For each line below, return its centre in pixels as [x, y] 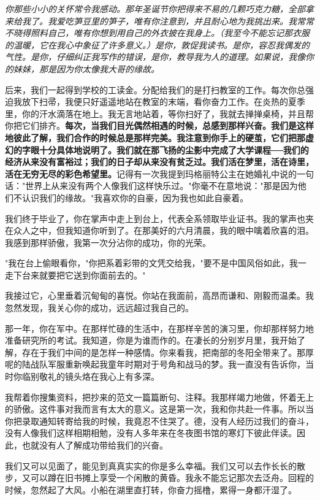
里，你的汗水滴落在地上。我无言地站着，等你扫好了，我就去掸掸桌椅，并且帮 [159, 113]
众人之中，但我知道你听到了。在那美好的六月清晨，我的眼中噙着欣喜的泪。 [163, 230]
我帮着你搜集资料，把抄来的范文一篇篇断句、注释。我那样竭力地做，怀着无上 [159, 397]
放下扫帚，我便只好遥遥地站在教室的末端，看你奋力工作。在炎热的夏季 [163, 102]
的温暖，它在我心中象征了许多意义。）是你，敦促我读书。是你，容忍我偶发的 [157, 44]
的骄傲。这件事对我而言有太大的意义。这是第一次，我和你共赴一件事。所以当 [159, 409]
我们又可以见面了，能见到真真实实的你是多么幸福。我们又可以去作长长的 [151, 465]
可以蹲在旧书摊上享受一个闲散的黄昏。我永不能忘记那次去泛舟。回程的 [172, 478]
